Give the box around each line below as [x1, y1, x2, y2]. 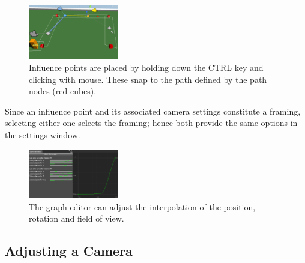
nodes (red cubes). [29, 85, 97, 97]
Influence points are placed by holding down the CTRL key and [29, 61, 264, 73]
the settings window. [5, 128, 80, 141]
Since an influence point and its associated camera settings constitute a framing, [5, 104, 301, 117]
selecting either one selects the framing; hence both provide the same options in [5, 116, 298, 129]
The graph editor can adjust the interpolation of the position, [29, 200, 256, 213]
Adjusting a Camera [5, 241, 133, 260]
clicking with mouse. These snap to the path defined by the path [29, 73, 267, 85]
